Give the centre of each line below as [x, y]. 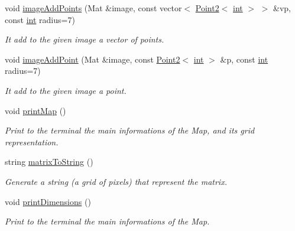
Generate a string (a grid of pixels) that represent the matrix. [116, 181]
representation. [32, 141]
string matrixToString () [49, 162]
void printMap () [35, 110]
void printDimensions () [48, 201]
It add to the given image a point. [66, 90]
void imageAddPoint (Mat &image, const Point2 [93, 59]
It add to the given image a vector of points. [85, 39]
